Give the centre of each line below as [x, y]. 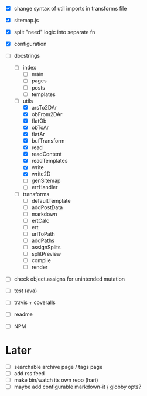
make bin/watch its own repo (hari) [56, 380]
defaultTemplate [51, 200]
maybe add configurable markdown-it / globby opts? [78, 387]
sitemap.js [26, 21]
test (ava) [25, 291]
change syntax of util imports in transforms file [70, 9]
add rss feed [29, 373]
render [40, 267]
